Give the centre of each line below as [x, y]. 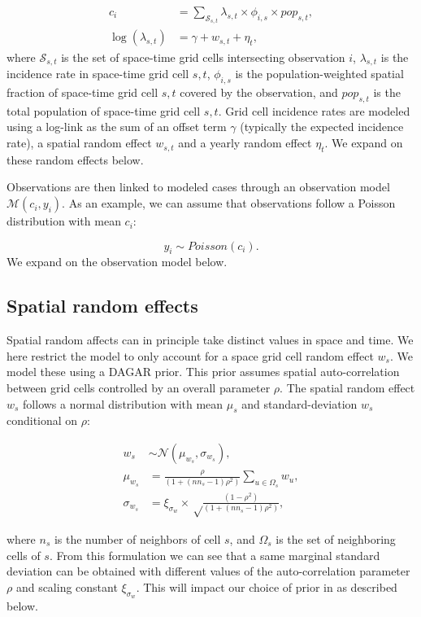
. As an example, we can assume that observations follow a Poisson [229, 203]
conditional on [42, 420]
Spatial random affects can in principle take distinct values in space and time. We [210, 340]
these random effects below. [75, 159]
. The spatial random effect [347, 388]
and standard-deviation [299, 403]
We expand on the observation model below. [117, 262]
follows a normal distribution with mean [123, 403]
